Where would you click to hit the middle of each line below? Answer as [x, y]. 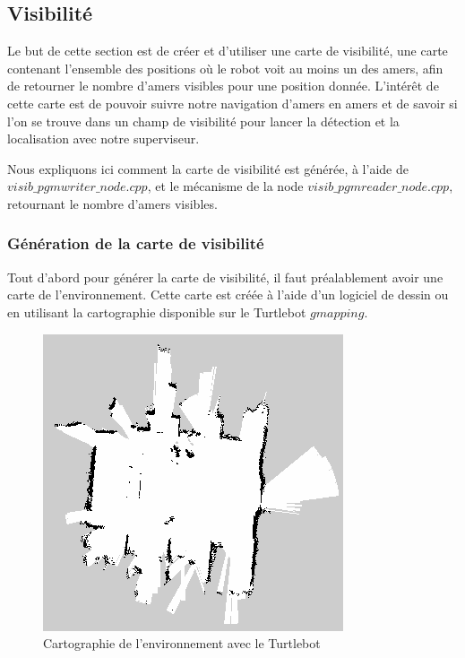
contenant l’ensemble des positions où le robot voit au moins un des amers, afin [225, 68]
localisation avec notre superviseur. [103, 139]
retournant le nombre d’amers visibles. [112, 203]
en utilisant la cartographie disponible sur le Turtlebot [157, 312]
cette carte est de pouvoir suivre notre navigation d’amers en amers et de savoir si [232, 103]
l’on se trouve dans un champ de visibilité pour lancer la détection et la [203, 121]
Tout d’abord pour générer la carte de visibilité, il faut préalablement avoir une [225, 277]
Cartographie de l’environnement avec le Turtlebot [182, 643]
